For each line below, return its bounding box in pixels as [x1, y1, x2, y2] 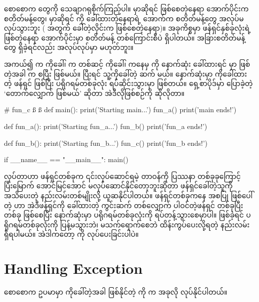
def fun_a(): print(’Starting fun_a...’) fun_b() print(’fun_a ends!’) [4, 121, 207, 131]
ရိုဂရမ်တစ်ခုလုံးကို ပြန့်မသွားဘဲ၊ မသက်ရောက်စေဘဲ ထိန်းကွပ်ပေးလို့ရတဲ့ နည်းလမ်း [4, 219, 250, 229]
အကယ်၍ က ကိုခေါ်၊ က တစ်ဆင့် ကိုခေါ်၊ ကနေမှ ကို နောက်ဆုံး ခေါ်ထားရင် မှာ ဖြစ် [4, 58, 250, 69]
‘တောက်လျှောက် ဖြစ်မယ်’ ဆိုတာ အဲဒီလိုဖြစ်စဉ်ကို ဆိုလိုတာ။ [4, 87, 185, 98]
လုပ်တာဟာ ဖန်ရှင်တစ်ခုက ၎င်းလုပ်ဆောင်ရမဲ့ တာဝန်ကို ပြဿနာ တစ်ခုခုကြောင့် [4, 171, 241, 181]
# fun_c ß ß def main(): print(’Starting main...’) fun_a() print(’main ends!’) [4, 104, 237, 115]
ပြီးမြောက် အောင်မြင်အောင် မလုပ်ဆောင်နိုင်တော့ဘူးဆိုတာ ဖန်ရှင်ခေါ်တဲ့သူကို [4, 180, 233, 191]
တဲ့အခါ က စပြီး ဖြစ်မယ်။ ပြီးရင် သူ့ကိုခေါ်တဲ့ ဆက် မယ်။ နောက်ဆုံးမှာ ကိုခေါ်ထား [4, 68, 247, 79]
